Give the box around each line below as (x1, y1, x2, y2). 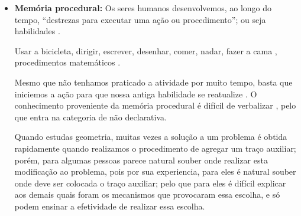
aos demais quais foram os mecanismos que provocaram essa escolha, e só (14, 188, 280, 201)
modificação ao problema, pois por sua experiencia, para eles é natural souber (14, 165, 296, 178)
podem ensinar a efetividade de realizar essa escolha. (14, 199, 205, 212)
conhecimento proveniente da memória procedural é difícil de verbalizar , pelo (14, 99, 296, 112)
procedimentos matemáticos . (14, 56, 121, 68)
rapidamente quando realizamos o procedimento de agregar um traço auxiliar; (14, 142, 296, 154)
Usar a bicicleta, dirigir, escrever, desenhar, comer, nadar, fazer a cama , (14, 44, 277, 57)
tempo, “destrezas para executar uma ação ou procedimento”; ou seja (14, 13, 266, 25)
